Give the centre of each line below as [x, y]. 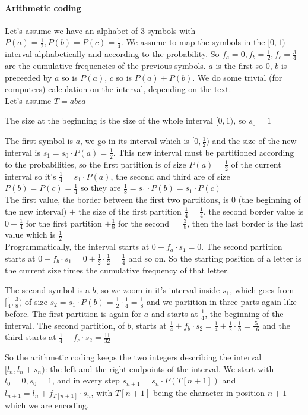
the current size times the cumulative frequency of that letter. [117, 270]
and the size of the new [254, 141]
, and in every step [86, 380]
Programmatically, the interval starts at [77, 246]
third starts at [31, 337]
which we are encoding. [47, 405]
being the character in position [209, 392]
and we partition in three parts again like [222, 301]
